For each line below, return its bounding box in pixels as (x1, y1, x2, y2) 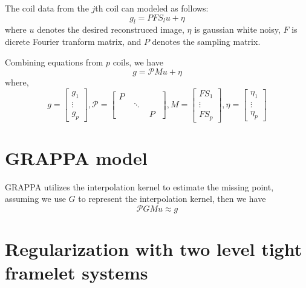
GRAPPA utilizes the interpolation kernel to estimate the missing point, (5, 180, 274, 193)
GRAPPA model (5, 145, 148, 170)
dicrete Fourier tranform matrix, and (5, 35, 142, 47)
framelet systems (5, 260, 148, 285)
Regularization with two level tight (5, 236, 302, 261)
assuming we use (5, 192, 66, 205)
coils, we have (112, 55, 163, 68)
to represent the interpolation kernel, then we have (78, 192, 266, 205)
